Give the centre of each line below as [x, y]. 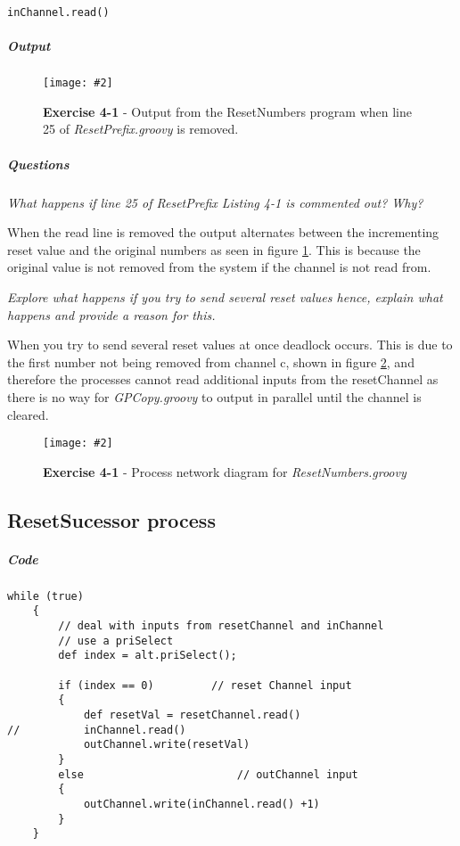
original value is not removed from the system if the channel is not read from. [219, 267]
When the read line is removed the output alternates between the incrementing [223, 232]
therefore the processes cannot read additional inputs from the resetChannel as [223, 379]
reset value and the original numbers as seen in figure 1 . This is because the [214, 249]
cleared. [28, 414]
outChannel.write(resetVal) [167, 745]
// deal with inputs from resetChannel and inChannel [221, 626]
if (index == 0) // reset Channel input [205, 685]
